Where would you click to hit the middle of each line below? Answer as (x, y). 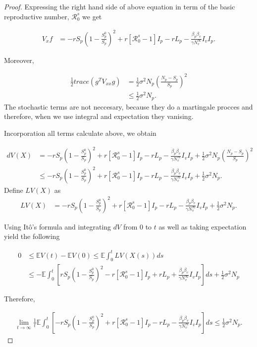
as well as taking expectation (203, 226)
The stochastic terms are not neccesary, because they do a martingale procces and (128, 106)
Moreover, (19, 60)
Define (14, 190)
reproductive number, (37, 16)
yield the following (32, 236)
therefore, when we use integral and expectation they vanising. (99, 116)
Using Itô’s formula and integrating (58, 226)
